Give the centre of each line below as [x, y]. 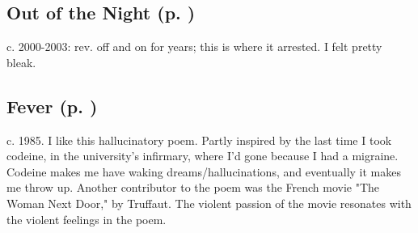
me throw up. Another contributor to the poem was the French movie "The [193, 187]
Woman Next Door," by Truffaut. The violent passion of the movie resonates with [209, 203]
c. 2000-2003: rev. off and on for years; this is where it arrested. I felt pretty [194, 47]
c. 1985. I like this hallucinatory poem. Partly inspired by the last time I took [199, 140]
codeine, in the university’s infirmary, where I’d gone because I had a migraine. [203, 156]
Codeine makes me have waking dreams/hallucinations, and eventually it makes [204, 171]
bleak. [21, 62]
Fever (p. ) [52, 106]
